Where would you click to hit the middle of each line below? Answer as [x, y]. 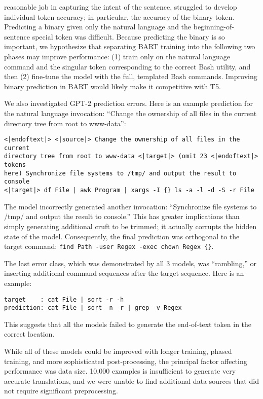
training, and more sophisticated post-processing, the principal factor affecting [126, 361]
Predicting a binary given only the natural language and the [98, 27]
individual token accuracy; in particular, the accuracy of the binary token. [119, 16]
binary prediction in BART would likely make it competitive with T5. [112, 86]
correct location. [29, 334]
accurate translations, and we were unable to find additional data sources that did [131, 380]
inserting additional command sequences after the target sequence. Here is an [124, 273]
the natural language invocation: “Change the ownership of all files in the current [130, 113]
